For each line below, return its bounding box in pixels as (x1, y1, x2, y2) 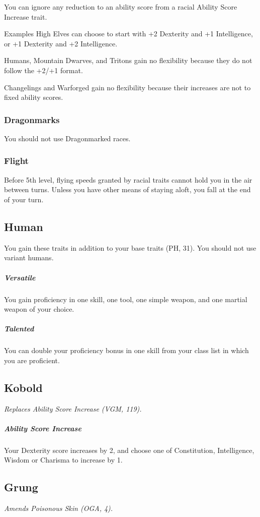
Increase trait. (4, 11, 47, 22)
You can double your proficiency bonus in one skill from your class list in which (4, 345, 249, 356)
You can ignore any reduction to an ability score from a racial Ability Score (4, 2, 237, 12)
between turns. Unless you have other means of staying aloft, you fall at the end (4, 184, 251, 195)
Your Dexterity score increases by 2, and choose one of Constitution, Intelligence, (4, 444, 254, 455)
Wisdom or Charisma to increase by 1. (4, 454, 123, 465)
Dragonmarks (4, 113, 60, 126)
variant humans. (4, 252, 54, 263)
